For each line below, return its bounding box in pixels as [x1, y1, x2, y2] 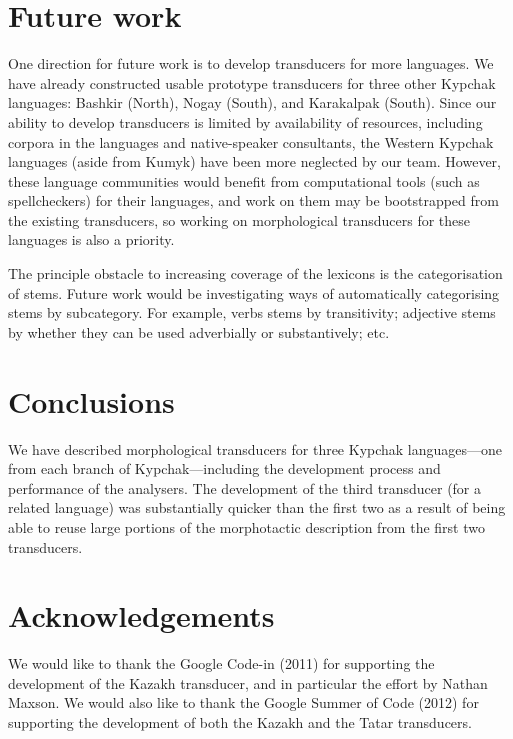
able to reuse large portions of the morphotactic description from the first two [8, 516, 485, 537]
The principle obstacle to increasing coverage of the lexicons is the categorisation [8, 263, 503, 284]
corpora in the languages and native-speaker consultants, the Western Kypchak [8, 131, 494, 152]
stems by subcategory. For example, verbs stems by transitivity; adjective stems [8, 302, 496, 323]
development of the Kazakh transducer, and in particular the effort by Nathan [8, 672, 488, 693]
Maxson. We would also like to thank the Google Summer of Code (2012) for [8, 692, 479, 713]
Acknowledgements [8, 595, 275, 636]
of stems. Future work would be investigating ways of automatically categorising [8, 282, 500, 303]
